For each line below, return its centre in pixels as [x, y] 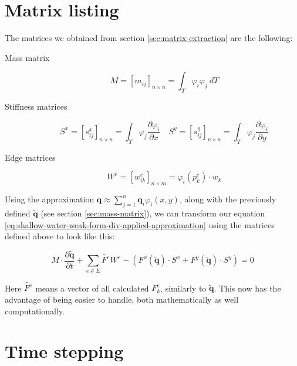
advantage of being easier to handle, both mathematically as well [122, 299]
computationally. [35, 311]
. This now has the [247, 288]
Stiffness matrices [36, 106]
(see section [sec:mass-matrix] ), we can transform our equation [153, 213]
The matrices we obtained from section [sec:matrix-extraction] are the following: [149, 38]
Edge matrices [30, 157]
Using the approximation [50, 199]
